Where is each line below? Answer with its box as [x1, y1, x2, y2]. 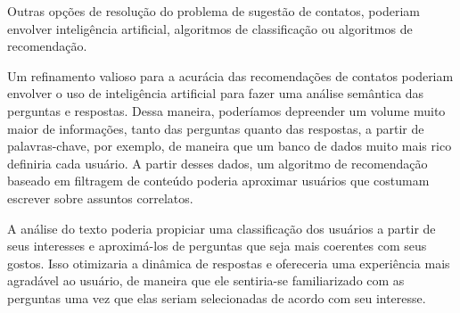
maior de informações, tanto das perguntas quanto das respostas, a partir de [7, 119, 424, 137]
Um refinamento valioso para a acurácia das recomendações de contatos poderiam [7, 66, 454, 85]
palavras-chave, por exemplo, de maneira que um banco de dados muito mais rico [7, 136, 452, 155]
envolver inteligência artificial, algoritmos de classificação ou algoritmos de [7, 19, 413, 37]
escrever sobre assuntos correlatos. [7, 188, 193, 207]
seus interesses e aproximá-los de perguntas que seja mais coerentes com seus [7, 236, 427, 255]
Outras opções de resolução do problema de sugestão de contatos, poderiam [7, 2, 420, 20]
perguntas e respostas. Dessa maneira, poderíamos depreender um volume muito [7, 101, 446, 119]
